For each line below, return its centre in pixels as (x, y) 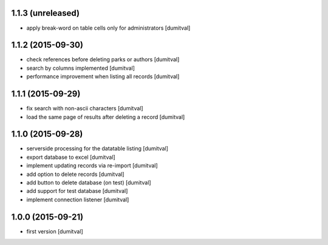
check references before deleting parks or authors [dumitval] (103, 59)
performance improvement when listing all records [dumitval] (103, 76)
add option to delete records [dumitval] (75, 174)
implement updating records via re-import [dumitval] (92, 166)
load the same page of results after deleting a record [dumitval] (106, 117)
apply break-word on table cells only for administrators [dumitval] (108, 28)
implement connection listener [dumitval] (78, 200)
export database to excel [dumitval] (71, 157)
